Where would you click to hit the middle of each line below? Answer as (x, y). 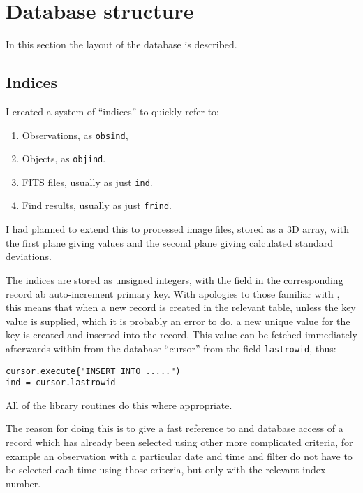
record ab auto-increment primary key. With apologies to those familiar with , (173, 293)
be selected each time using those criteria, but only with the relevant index (166, 470)
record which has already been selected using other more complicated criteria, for (179, 442)
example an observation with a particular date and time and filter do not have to (179, 456)
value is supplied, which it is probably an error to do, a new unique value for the (178, 321)
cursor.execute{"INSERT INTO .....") (93, 371)
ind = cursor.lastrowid (61, 383)
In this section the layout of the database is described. (121, 44)
